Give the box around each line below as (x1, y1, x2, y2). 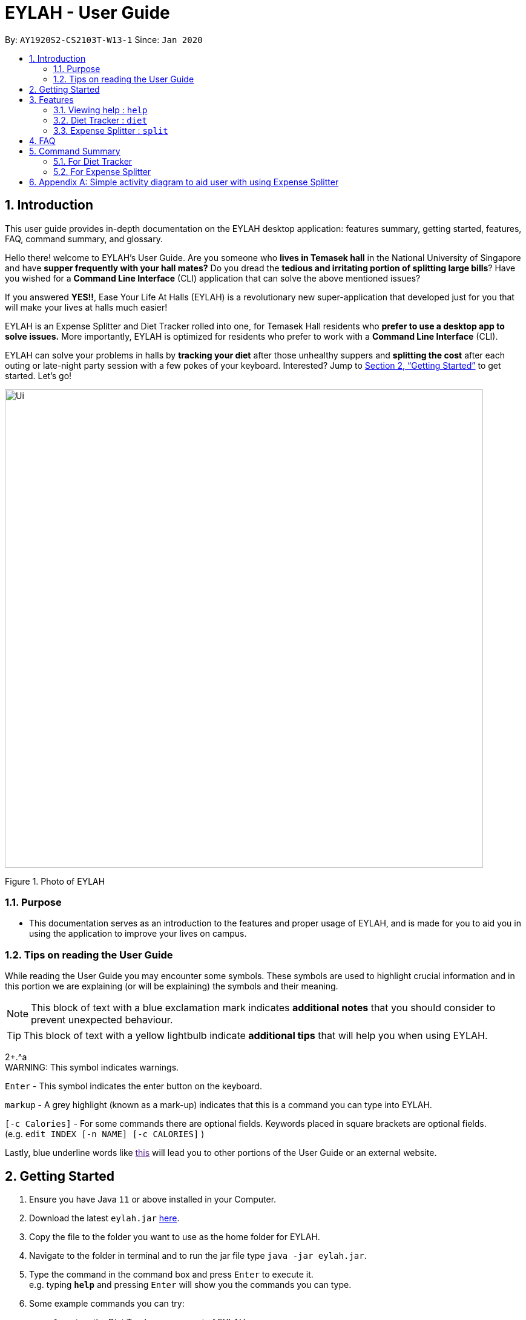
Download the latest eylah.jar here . (29, 1212, 180, 1223)
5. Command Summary (29, 145, 120, 156)
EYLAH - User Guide (5, 2, 170, 23)
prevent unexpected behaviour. (31, 1014, 173, 1026)
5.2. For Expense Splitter (53, 166, 151, 177)
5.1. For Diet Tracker (53, 156, 133, 167)
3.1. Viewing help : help (53, 104, 148, 115)
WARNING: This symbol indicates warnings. (5, 1062, 179, 1073)
